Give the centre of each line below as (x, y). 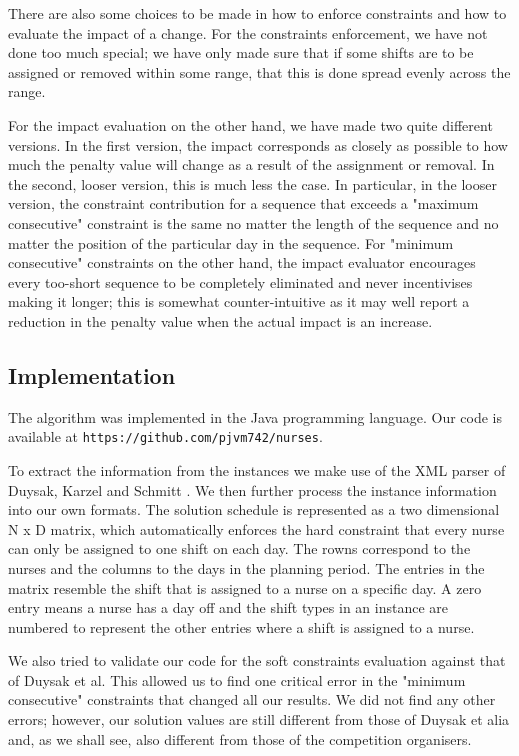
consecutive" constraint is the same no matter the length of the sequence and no (253, 222)
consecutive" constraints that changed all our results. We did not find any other (252, 699)
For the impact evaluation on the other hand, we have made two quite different (250, 124)
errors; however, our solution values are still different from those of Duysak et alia (259, 719)
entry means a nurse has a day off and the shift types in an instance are (228, 607)
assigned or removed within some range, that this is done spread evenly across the (259, 71)
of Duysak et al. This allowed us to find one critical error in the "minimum (237, 679)
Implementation (92, 374)
